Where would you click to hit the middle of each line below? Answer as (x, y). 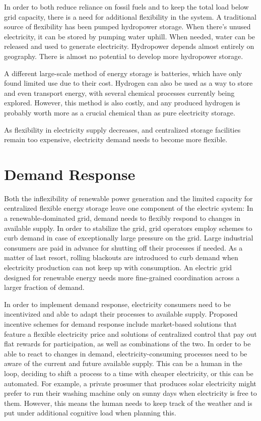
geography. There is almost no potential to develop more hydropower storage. (124, 56)
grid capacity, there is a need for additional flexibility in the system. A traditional (130, 16)
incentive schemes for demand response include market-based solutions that (120, 323)
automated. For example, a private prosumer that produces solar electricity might (130, 383)
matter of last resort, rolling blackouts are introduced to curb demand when (121, 257)
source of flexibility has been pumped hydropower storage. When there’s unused (127, 26)
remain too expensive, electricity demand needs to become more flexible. (116, 139)
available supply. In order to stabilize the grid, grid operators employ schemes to (128, 228)
